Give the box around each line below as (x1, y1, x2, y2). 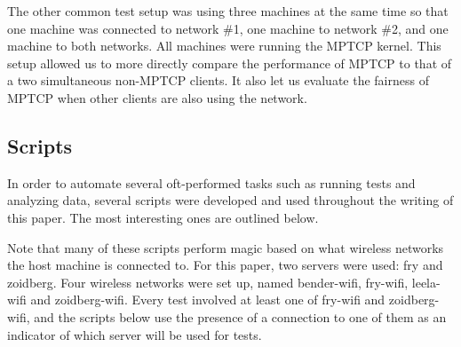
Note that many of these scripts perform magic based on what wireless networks (7, 238, 444, 256)
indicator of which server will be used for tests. (7, 325, 262, 343)
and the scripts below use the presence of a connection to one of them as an (34, 307, 447, 326)
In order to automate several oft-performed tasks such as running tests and (7, 173, 416, 192)
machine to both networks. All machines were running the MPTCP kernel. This (7, 36, 441, 55)
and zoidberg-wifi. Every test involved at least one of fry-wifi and (30, 290, 385, 309)
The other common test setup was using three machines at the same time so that (7, 2, 449, 20)
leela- (411, 272, 441, 291)
